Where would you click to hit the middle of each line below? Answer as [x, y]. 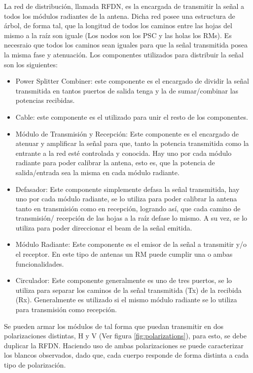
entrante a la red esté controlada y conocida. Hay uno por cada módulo [124, 153]
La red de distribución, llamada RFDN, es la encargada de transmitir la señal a [124, 6]
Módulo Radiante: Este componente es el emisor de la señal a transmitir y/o [131, 244]
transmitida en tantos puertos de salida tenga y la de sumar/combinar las [127, 90]
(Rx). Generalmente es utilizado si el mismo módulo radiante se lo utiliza [126, 300]
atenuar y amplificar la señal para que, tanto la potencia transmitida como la [132, 143]
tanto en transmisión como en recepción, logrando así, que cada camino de [128, 208]
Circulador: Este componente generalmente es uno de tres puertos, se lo [124, 280]
